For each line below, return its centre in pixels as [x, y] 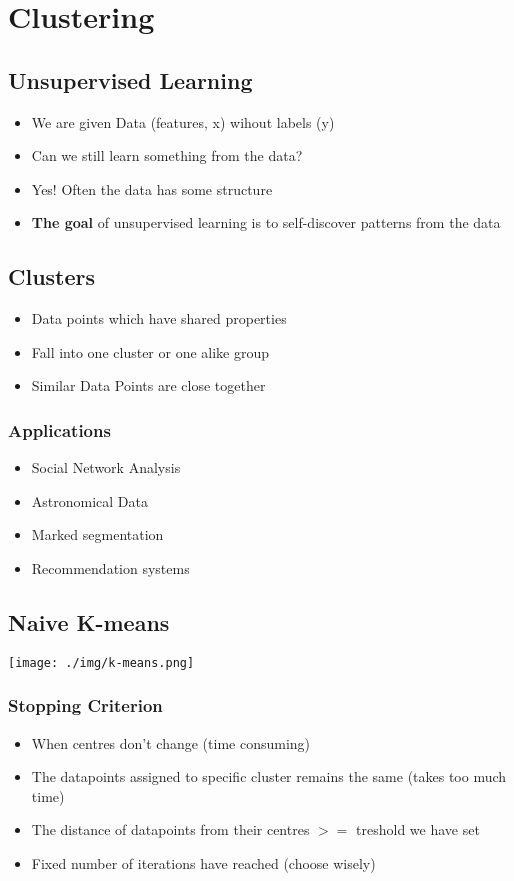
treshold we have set [418, 829]
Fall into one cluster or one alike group [150, 351]
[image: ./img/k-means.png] [101, 662]
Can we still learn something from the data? [167, 155]
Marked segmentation [97, 534]
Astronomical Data [89, 500]
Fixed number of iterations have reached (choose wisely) [203, 862]
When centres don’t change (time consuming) [171, 742]
